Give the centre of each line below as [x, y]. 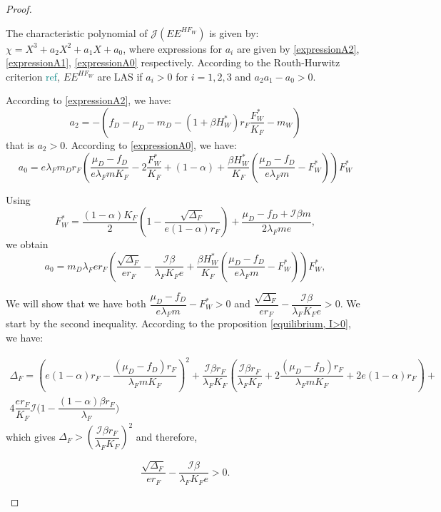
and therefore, [167, 436]
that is [20, 144]
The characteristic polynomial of [77, 32]
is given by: [234, 32]
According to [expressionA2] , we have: [89, 100]
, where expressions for [173, 48]
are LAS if [120, 76]
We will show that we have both [76, 303]
